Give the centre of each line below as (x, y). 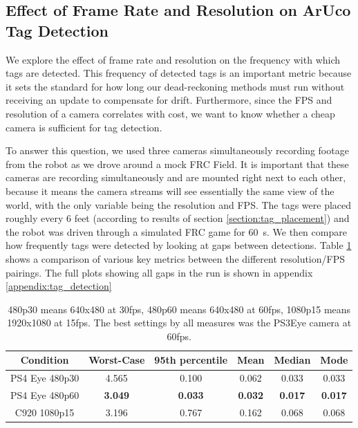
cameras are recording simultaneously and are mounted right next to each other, (176, 177)
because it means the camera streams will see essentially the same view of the (170, 190)
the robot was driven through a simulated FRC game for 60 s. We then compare (176, 231)
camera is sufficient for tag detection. (84, 127)
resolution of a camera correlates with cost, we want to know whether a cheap (170, 113)
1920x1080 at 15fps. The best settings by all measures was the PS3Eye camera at (179, 323)
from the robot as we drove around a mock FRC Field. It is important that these (177, 164)
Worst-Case (117, 360)
